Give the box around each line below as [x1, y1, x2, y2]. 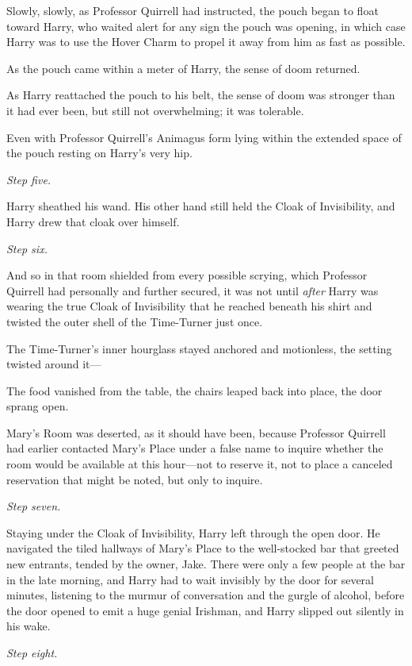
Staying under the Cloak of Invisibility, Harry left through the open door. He [6, 524, 380, 541]
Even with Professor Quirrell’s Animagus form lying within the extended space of [6, 129, 402, 145]
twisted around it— [6, 356, 101, 372]
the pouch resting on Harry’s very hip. [6, 144, 193, 161]
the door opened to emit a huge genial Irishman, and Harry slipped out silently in [6, 602, 404, 618]
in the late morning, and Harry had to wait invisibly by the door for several [6, 571, 374, 587]
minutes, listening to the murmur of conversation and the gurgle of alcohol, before [6, 587, 405, 603]
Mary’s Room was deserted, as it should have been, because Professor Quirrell [6, 424, 386, 441]
